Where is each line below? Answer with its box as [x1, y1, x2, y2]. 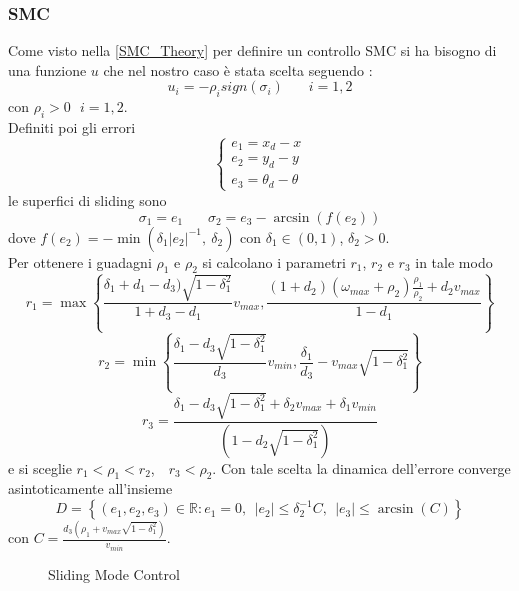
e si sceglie [8, 457, 72, 478]
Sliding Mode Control [48, 563, 180, 584]
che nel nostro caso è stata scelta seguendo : [103, 59, 373, 80]
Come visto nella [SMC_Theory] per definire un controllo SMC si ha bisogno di [8, 40, 497, 61]
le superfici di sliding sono [8, 189, 167, 210]
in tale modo [415, 251, 493, 272]
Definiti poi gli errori [8, 117, 136, 137]
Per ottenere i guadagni [8, 251, 152, 272]
